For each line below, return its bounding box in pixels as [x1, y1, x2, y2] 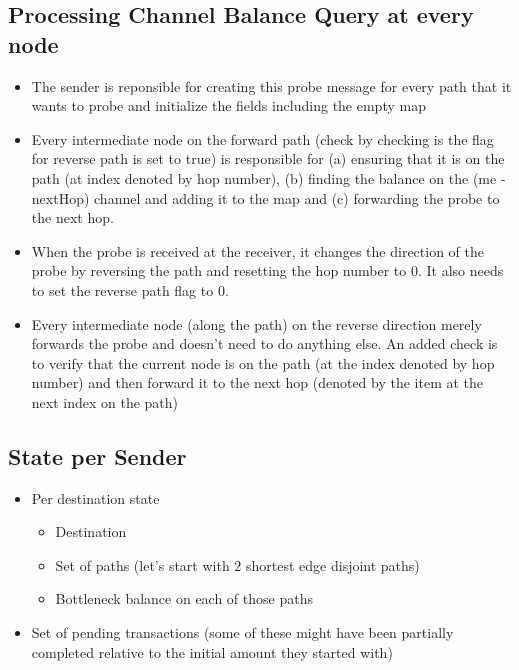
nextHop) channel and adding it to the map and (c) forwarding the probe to [31, 187, 500, 208]
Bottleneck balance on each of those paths [55, 588, 313, 609]
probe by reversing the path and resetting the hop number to [31, 260, 407, 281]
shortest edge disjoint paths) [246, 554, 420, 575]
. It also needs [417, 260, 504, 281]
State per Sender [8, 440, 187, 471]
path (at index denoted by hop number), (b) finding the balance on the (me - [31, 167, 506, 188]
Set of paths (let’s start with [55, 554, 230, 575]
